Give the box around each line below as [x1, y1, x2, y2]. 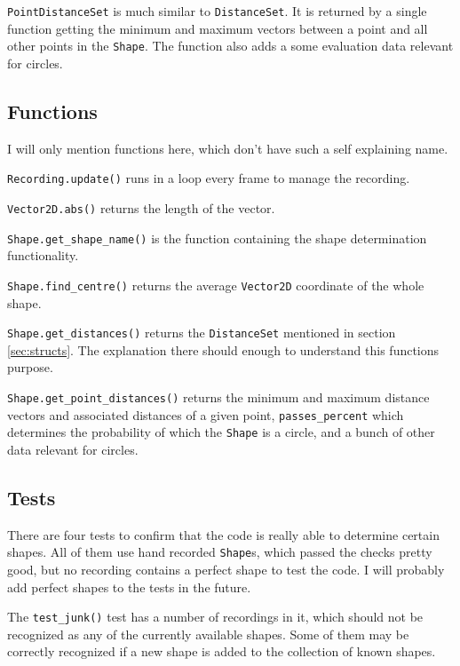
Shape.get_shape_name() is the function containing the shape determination [7, 228, 427, 247]
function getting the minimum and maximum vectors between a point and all [7, 19, 428, 37]
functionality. [7, 246, 79, 265]
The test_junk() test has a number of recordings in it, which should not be [7, 607, 424, 626]
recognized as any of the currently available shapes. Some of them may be [7, 624, 409, 643]
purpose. [7, 358, 53, 377]
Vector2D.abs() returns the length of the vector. [7, 198, 275, 217]
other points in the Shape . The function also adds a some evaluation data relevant [7, 36, 454, 55]
